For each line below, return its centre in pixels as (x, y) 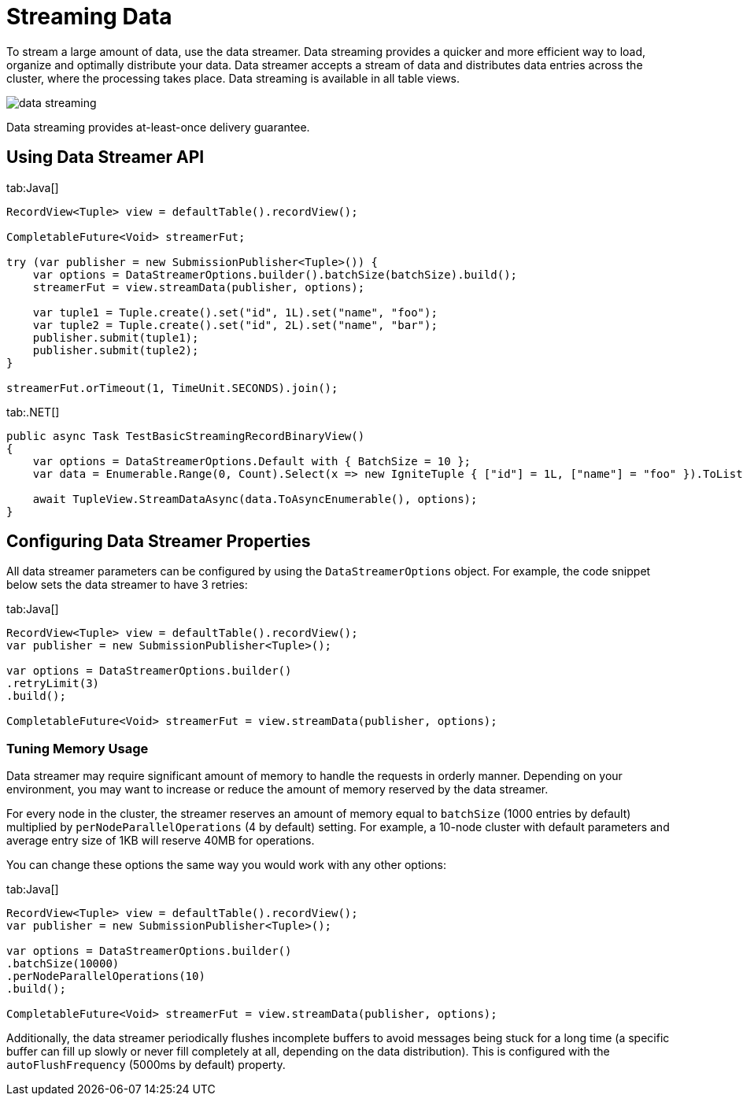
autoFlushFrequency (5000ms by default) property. (146, 1065)
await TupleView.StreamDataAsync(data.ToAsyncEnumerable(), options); (255, 499)
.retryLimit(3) (53, 684)
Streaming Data (89, 17)
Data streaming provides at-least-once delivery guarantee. (158, 127)
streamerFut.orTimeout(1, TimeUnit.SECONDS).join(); (172, 388)
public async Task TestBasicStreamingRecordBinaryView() (186, 436)
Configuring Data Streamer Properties (159, 542)
